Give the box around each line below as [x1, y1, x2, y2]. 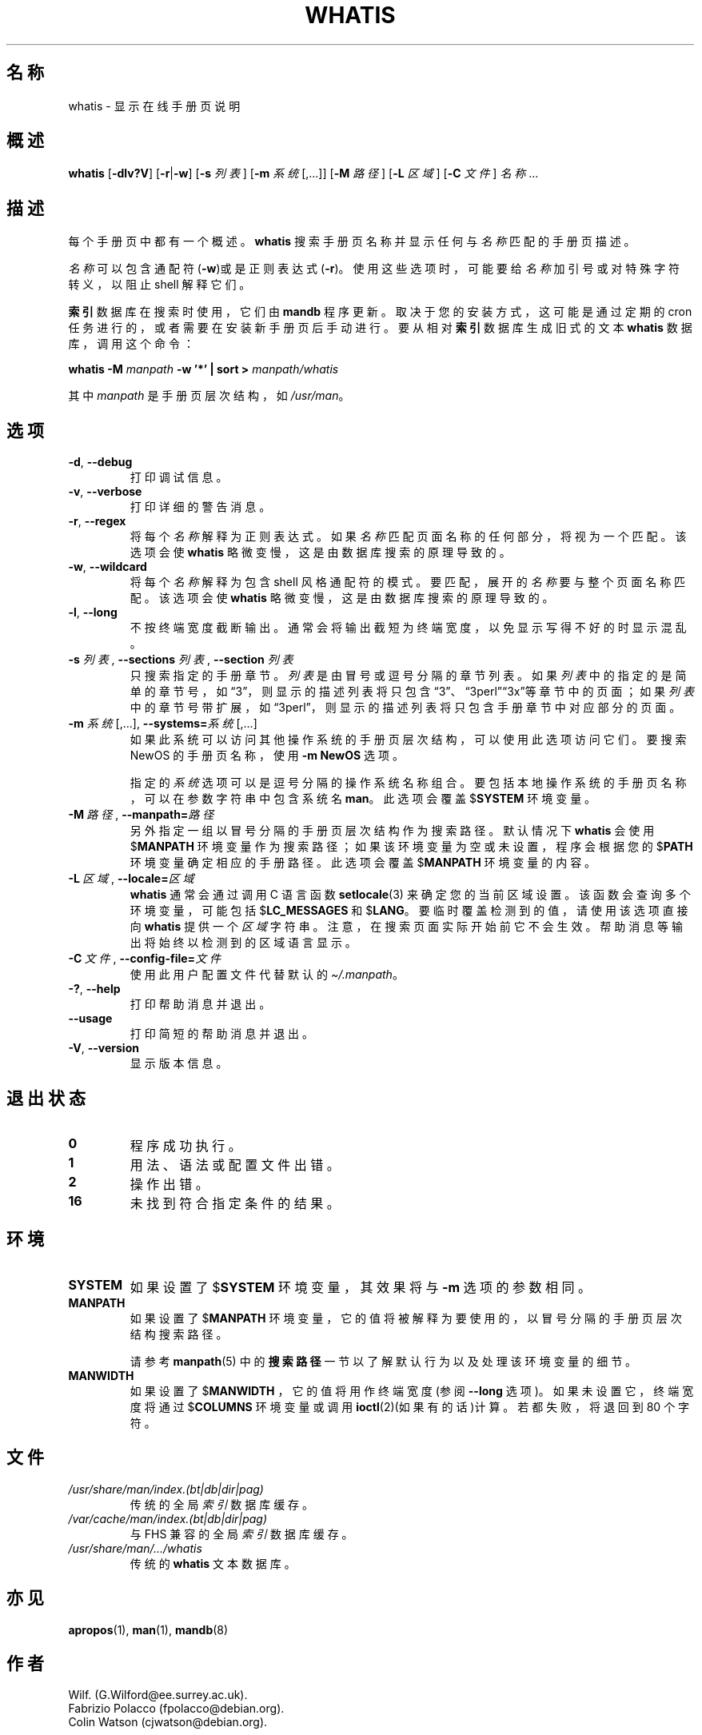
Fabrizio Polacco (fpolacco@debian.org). [68, 1701, 285, 1716]
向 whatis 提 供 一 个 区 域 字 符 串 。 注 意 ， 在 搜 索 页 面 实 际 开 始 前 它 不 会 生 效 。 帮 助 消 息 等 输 [130, 919, 684, 934]
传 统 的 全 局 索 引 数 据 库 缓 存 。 [130, 1497, 314, 1511]
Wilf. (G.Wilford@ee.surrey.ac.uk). [68, 1688, 248, 1702]
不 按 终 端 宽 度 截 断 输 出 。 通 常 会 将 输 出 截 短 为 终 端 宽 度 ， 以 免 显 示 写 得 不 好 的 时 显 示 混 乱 [130, 620, 687, 635]
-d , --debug [68, 455, 133, 469]
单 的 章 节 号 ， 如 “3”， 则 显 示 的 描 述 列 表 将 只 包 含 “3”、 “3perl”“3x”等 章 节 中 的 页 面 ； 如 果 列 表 [130, 684, 694, 699]
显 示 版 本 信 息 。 [130, 1056, 228, 1071]
